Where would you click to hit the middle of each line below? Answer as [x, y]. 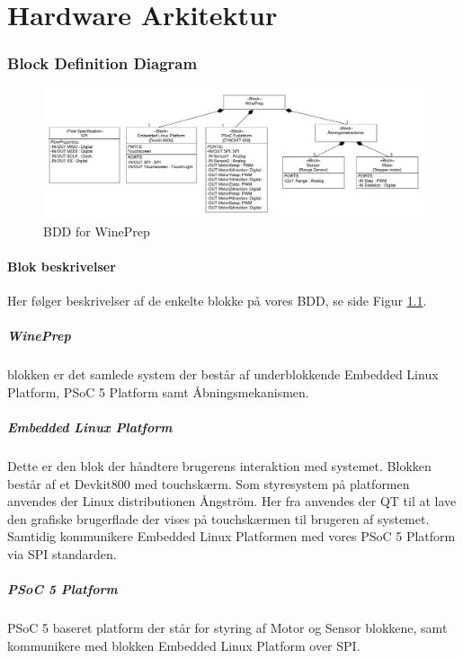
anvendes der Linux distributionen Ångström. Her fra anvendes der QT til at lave [232, 501]
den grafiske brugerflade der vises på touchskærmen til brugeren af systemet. [218, 518]
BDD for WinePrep [97, 231]
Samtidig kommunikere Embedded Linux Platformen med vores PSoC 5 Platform [231, 536]
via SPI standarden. [62, 553]
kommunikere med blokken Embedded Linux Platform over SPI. [184, 645]
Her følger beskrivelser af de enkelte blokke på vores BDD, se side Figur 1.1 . [217, 301]
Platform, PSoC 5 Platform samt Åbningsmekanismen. [158, 391]
